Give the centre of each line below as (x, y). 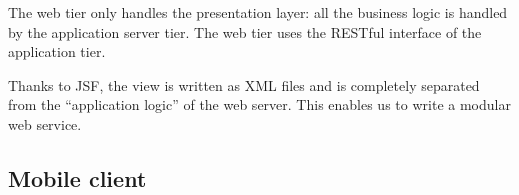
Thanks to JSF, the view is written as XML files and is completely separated (244, 84)
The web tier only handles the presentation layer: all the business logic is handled (258, 12)
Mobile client (77, 177)
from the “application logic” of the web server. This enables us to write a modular (259, 104)
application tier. (57, 51)
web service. (45, 123)
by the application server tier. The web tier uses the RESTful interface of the (245, 31)
